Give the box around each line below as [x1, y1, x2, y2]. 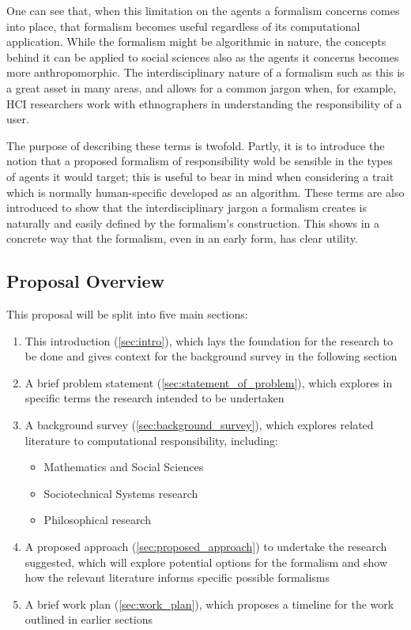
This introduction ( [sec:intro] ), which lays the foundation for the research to [25, 332, 394, 349]
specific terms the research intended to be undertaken [25, 390, 285, 406]
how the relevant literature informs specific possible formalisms [25, 569, 330, 586]
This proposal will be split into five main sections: [6, 306, 248, 323]
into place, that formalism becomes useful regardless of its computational [6, 17, 360, 34]
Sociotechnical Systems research [43, 485, 198, 501]
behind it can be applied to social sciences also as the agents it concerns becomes [6, 48, 399, 65]
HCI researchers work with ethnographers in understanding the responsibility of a [6, 95, 402, 111]
